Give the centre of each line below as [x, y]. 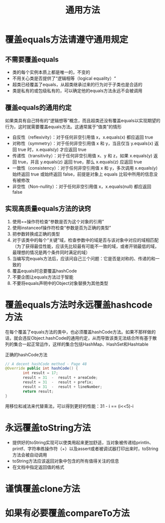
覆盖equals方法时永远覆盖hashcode [79, 305]
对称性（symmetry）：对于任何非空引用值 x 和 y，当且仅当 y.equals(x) [83, 143]
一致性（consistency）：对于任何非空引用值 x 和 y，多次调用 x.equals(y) [85, 168]
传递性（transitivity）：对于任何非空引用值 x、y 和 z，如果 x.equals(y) [82, 155]
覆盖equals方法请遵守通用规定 [67, 40]
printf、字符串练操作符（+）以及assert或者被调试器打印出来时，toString [85, 449]
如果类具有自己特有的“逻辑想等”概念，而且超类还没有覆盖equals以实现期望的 [83, 120]
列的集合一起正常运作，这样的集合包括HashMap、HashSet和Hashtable [77, 344]
